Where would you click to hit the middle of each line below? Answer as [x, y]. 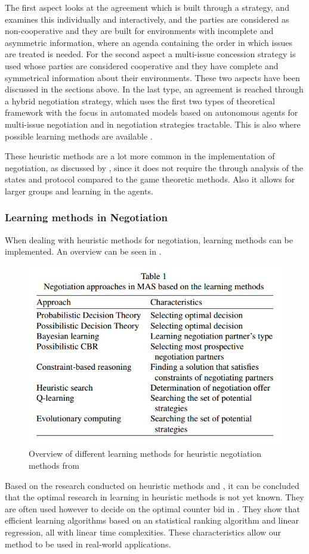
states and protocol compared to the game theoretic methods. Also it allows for [150, 179]
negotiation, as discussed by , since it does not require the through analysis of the [154, 167]
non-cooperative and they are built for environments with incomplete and [139, 31]
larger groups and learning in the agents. [79, 191]
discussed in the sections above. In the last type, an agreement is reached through [154, 89]
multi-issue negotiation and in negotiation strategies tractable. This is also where [153, 124]
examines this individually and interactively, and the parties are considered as [147, 19]
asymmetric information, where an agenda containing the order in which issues [149, 42]
